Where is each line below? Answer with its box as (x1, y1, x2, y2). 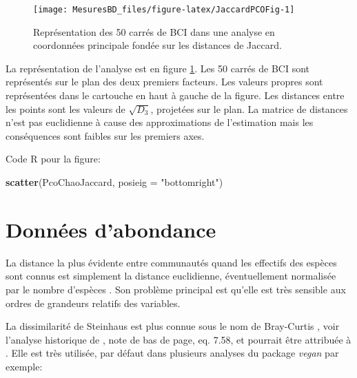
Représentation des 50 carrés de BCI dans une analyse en (33, 24, 275, 39)
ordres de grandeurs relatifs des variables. (6, 295, 181, 310)
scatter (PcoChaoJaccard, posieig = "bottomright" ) (6, 175, 223, 189)
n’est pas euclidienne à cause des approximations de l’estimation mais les (6, 115, 314, 129)
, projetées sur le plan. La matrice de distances (150, 101, 348, 116)
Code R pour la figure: (6, 151, 101, 166)
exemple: (6, 359, 43, 373)
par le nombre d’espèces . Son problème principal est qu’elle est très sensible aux (6, 282, 346, 296)
